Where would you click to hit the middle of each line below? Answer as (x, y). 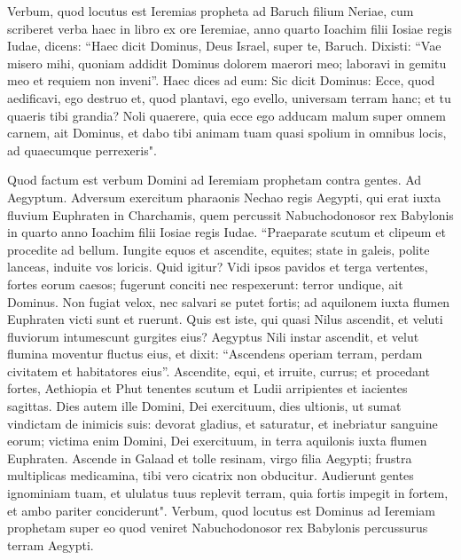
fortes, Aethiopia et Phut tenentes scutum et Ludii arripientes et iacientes (207, 388)
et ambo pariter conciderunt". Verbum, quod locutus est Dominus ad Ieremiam (222, 510)
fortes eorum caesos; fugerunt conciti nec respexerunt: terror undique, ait (205, 284)
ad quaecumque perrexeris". (82, 150)
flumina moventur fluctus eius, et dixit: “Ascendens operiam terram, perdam (215, 354)
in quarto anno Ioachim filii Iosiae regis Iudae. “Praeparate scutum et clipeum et (227, 232)
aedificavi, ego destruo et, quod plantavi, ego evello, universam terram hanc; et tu (229, 97)
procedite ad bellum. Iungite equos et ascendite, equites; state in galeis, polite (219, 249)
